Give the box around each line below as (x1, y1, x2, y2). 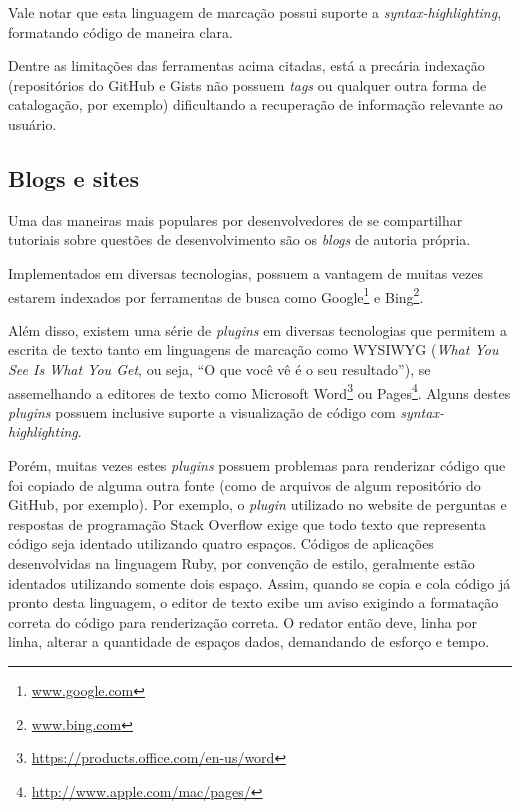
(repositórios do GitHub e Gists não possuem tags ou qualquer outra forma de (8, 74, 487, 95)
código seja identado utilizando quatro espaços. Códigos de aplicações (8, 533, 434, 554)
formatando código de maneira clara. (8, 21, 233, 42)
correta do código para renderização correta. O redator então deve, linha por (8, 611, 478, 632)
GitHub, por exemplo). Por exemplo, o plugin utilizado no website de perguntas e (8, 494, 507, 515)
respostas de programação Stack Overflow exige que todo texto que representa (8, 513, 487, 534)
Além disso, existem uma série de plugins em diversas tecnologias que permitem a (8, 319, 507, 340)
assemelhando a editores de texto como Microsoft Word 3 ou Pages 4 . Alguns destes (8, 379, 511, 403)
